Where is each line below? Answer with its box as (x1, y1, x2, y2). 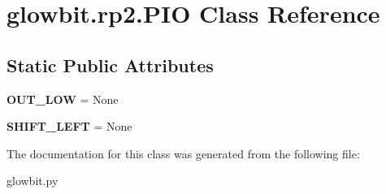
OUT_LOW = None (7, 90, 119, 107)
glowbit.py (7, 172, 59, 189)
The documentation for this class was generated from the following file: (7, 144, 360, 162)
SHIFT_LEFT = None (7, 118, 132, 135)
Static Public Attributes (7, 52, 214, 77)
